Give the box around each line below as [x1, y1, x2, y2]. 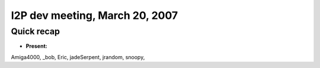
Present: [25, 43, 47, 50]
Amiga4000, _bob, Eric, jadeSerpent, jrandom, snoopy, [11, 53, 145, 60]
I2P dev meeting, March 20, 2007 [11, 9, 178, 22]
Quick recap [11, 26, 60, 37]
